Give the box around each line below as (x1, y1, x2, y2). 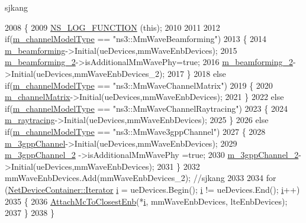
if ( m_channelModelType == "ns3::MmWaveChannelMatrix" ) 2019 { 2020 (5, 79, 273, 91)
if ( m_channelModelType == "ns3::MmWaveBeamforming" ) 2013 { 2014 (5, 33, 267, 45)
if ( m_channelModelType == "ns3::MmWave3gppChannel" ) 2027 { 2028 (5, 125, 266, 137)
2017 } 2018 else (167, 67, 226, 79)
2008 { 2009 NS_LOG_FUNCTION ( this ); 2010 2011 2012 (5, 21, 220, 33)
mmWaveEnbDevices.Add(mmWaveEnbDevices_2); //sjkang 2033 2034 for (5, 172, 276, 184)
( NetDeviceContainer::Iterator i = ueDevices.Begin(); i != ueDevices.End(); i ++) (5, 183, 300, 195)
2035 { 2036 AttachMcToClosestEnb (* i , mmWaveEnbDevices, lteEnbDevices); (5, 195, 288, 207)
